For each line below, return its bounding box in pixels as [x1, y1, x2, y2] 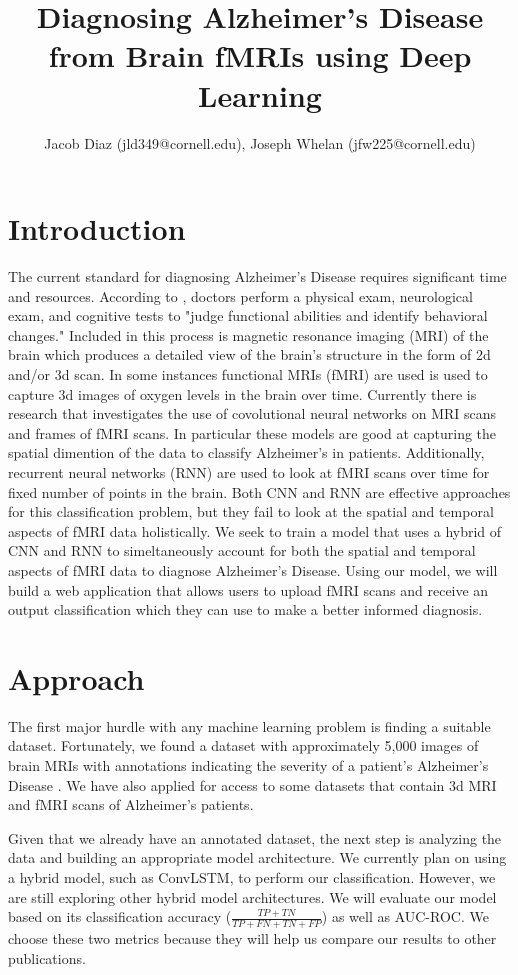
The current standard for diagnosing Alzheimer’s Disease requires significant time [8, 266, 507, 287]
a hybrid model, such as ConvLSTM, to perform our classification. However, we [8, 867, 496, 887]
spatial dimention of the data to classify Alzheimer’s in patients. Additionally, [8, 442, 485, 463]
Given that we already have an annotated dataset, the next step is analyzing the [8, 827, 502, 848]
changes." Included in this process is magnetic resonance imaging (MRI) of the [8, 324, 489, 345]
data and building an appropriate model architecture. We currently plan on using [8, 847, 507, 868]
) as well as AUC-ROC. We [321, 906, 489, 927]
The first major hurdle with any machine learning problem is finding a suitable [8, 715, 491, 736]
